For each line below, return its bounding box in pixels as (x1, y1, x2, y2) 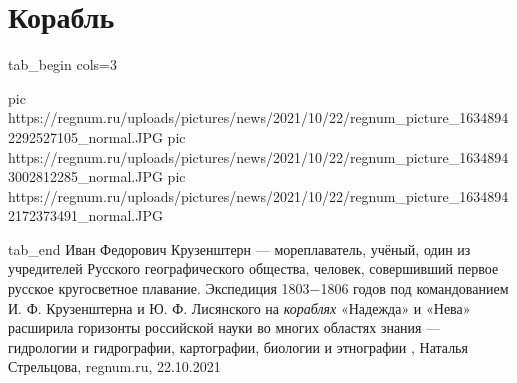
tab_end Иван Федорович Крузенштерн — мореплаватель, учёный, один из (8, 238, 471, 259)
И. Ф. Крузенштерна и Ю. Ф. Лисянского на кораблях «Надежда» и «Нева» (8, 297, 471, 318)
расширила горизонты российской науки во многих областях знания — (8, 317, 441, 338)
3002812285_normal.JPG (8, 166, 163, 187)
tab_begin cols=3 (8, 54, 117, 75)
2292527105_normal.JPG (8, 126, 163, 147)
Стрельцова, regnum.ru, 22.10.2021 (8, 356, 221, 377)
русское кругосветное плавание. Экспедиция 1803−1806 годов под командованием (8, 278, 509, 299)
